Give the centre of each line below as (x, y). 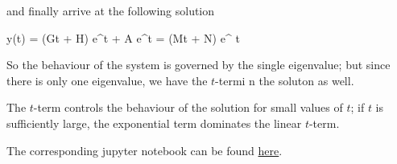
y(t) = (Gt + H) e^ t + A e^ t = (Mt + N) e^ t (123, 37)
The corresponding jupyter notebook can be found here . (145, 150)
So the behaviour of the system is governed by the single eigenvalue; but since (198, 65)
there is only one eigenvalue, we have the (107, 80)
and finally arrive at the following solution (111, 10)
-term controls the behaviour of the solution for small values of (188, 107)
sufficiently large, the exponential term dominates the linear (154, 123)
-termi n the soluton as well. (285, 80)
